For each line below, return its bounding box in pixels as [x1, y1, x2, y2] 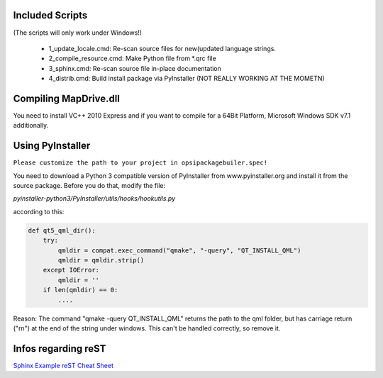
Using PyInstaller [13, 140, 91, 152]
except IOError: [43, 266, 99, 274]
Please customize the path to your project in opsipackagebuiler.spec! [13, 159, 268, 167]
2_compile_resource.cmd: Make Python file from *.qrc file [48, 54, 216, 63]
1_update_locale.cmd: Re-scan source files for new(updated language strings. [48, 44, 277, 52]
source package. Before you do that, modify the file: [13, 182, 166, 190]
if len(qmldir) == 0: [43, 286, 118, 294]
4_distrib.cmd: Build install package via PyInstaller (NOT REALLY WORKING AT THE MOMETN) [48, 74, 326, 83]
